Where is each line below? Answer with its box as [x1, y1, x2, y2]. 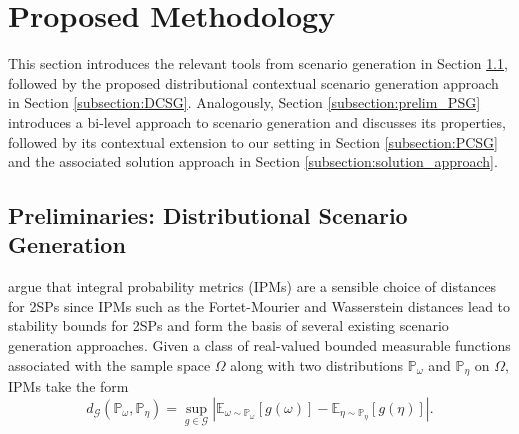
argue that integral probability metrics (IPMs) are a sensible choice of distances [8, 276, 497, 297]
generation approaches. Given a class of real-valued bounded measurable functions [8, 335, 511, 356]
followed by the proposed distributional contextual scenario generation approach [8, 72, 499, 93]
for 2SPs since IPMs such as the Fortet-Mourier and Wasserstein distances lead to [8, 295, 511, 316]
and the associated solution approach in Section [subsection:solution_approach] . [8, 151, 498, 172]
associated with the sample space [8, 354, 211, 375]
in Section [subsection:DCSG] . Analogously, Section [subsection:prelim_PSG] [8, 92, 481, 113]
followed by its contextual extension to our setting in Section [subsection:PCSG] [8, 131, 498, 152]
